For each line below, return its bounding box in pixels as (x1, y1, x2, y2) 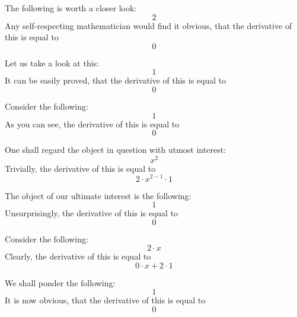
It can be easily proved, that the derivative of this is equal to (5, 74, 226, 87)
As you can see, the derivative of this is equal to (5, 117, 180, 130)
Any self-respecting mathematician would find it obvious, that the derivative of (5, 19, 292, 31)
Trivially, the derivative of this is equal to (5, 162, 156, 174)
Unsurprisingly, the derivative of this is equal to (5, 207, 178, 219)
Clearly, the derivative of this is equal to (5, 250, 151, 262)
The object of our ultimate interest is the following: (5, 189, 191, 201)
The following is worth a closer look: (5, 2, 137, 14)
